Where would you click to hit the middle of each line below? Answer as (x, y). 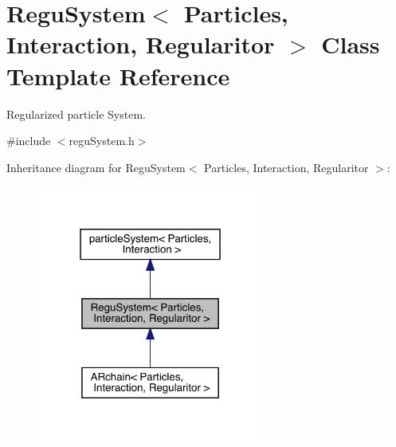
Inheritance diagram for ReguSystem (96, 167)
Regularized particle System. (76, 114)
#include (29, 141)
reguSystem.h (102, 141)
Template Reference (118, 75)
